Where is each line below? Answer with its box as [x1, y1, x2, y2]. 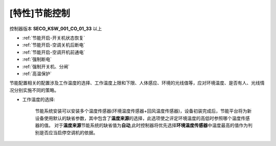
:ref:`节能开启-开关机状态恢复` [22, 35, 85, 41]
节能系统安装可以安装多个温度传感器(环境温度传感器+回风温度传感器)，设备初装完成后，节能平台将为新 [35, 108, 252, 114]
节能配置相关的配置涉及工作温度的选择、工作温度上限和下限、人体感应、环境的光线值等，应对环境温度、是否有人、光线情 [9, 80, 265, 86]
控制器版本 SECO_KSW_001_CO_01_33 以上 [9, 26, 102, 32]
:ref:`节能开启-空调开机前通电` [22, 49, 85, 55]
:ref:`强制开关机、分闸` [22, 63, 70, 69]
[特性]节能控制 [9, 8, 71, 19]
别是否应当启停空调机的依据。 [35, 129, 98, 135]
